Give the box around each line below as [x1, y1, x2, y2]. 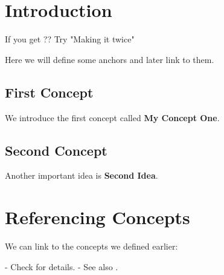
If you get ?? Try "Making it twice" [5, 33, 135, 45]
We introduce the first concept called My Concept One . [5, 111, 220, 124]
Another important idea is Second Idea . [5, 169, 158, 182]
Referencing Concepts [5, 205, 190, 230]
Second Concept [5, 141, 107, 159]
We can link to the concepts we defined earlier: [5, 240, 178, 253]
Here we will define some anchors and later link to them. [5, 53, 214, 65]
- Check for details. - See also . [5, 260, 118, 273]
